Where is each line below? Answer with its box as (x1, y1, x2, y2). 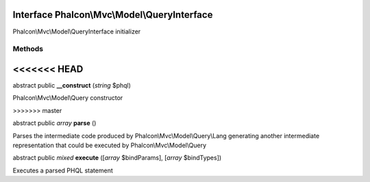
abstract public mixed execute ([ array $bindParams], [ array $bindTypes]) (12, 154, 222, 162)
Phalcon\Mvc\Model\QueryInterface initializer (12, 27, 141, 36)
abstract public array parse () (12, 119, 97, 127)
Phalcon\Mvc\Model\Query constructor (12, 94, 123, 102)
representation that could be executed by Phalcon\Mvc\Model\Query (12, 141, 207, 149)
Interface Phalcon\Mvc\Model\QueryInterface (12, 9, 213, 21)
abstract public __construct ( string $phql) (12, 81, 132, 89)
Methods (12, 44, 44, 54)
